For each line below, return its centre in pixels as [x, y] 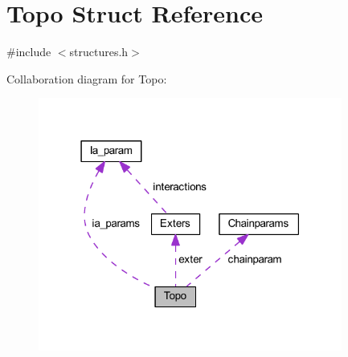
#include [29, 52]
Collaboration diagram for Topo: [87, 78]
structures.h [99, 52]
